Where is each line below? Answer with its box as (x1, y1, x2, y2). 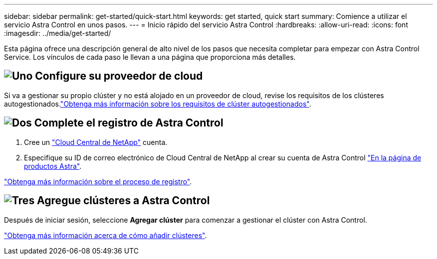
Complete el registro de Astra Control (34, 117, 223, 129)
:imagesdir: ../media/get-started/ (4, 29, 111, 37)
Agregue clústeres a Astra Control (37, 194, 210, 207)
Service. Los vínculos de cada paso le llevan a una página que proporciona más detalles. (4, 53, 296, 61)
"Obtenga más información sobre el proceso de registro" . (4, 177, 192, 186)
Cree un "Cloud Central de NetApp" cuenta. (24, 137, 168, 146)
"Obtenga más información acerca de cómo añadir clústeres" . (4, 231, 207, 240)
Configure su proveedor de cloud (35, 70, 203, 83)
